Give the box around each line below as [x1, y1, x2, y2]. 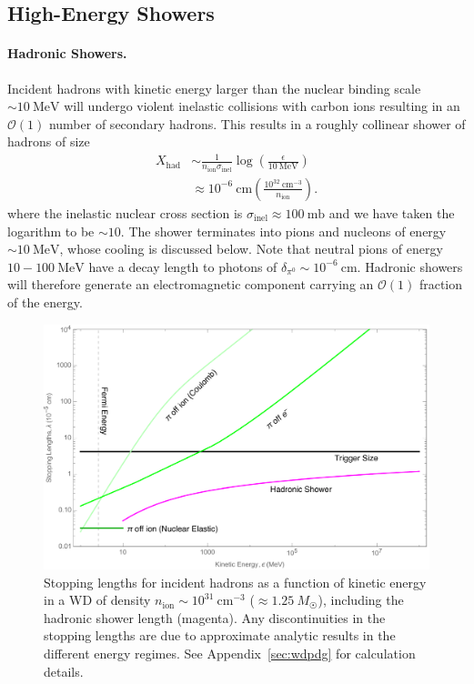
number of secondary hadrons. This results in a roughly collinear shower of [48, 114, 466, 133]
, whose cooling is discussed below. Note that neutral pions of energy [59, 239, 443, 258]
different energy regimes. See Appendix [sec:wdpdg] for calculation [44, 644, 416, 663]
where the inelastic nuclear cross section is [7, 204, 243, 222]
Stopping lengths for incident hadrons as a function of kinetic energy [44, 572, 427, 591]
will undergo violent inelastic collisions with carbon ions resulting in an [64, 96, 460, 116]
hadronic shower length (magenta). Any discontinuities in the [44, 608, 386, 627]
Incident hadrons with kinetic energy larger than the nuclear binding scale [7, 78, 421, 97]
